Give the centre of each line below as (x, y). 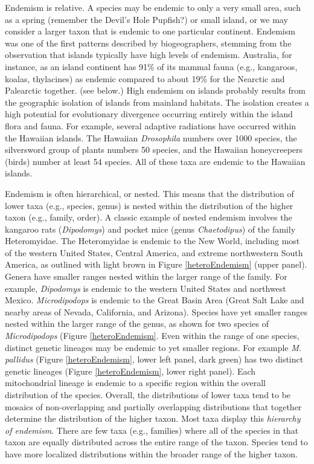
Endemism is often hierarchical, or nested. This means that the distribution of (149, 193)
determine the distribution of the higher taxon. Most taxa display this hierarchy (153, 418)
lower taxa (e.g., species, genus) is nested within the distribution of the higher (149, 205)
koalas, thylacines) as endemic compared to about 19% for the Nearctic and (145, 78)
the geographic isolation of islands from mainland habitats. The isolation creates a (157, 102)
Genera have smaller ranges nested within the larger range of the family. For (146, 276)
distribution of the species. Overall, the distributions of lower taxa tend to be (148, 395)
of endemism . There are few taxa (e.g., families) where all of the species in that (152, 430)
